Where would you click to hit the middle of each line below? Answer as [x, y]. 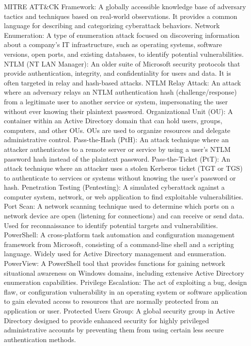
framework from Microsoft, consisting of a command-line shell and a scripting [119, 244]
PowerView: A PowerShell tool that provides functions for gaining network [115, 263]
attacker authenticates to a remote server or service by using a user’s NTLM [117, 149]
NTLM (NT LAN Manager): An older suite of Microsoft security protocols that [122, 63]
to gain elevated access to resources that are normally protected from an [111, 301]
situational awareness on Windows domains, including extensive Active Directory [124, 272]
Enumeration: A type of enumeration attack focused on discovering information [122, 35]
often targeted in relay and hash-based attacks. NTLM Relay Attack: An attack [123, 82]
